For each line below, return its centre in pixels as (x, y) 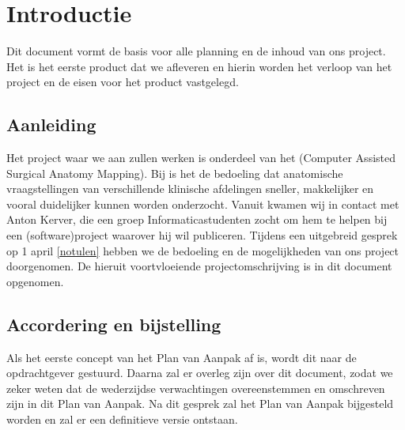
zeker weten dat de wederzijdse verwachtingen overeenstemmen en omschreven (196, 388)
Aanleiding (51, 124)
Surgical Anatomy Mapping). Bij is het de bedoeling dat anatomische (175, 173)
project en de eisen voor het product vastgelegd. (123, 82)
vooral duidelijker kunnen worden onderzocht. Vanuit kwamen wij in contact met (203, 204)
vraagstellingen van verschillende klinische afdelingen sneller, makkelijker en (190, 189)
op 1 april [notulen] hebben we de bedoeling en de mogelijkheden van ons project (203, 250)
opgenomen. (35, 281)
